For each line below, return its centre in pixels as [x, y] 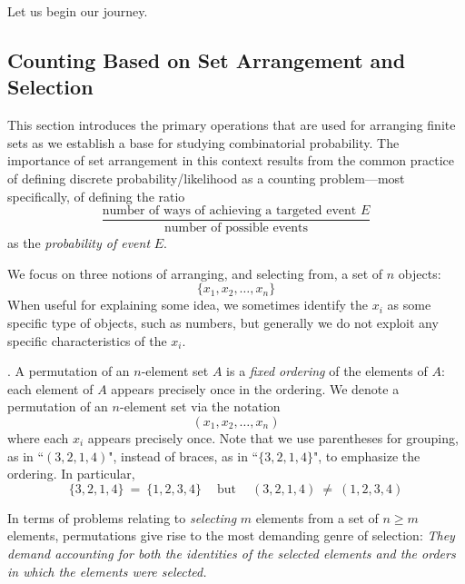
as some [409, 305]
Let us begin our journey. [78, 11]
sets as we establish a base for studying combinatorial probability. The [203, 142]
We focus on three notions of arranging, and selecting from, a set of [195, 273]
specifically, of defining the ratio [96, 196]
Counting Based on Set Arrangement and [207, 59]
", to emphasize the [366, 455]
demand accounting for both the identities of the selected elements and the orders [232, 553]
